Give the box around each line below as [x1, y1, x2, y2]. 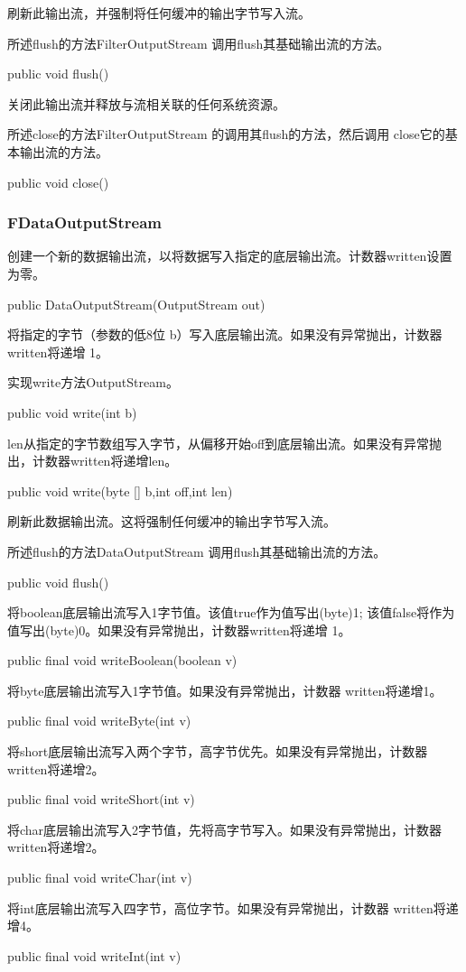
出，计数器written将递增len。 [7, 451, 178, 470]
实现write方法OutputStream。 [7, 373, 179, 392]
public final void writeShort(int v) [7, 790, 195, 809]
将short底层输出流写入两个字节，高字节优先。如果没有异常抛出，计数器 [7, 742, 428, 761]
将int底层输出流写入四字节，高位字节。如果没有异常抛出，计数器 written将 [7, 898, 446, 917]
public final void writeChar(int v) [7, 868, 192, 887]
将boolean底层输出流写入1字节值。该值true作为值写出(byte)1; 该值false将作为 [7, 603, 455, 622]
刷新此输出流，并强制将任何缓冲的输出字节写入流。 [7, 4, 311, 22]
